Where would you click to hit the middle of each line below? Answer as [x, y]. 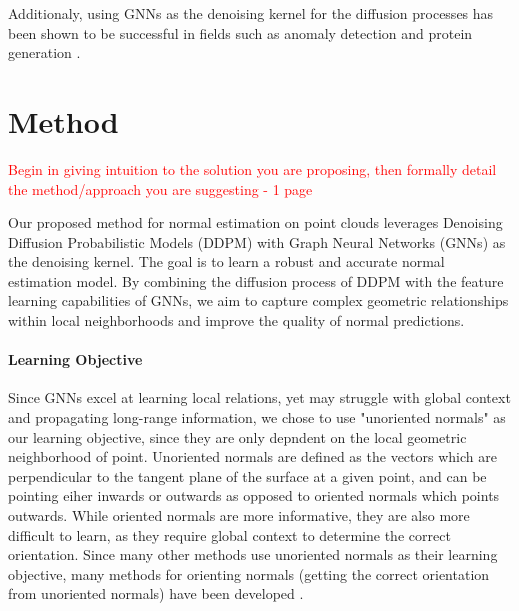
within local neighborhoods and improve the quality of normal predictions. [236, 320]
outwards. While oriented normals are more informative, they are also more [239, 515]
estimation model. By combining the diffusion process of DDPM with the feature [256, 280]
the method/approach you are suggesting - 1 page [160, 188]
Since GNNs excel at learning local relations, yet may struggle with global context [259, 397]
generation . [44, 52]
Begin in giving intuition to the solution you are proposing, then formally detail [252, 168]
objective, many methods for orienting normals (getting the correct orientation [249, 573]
